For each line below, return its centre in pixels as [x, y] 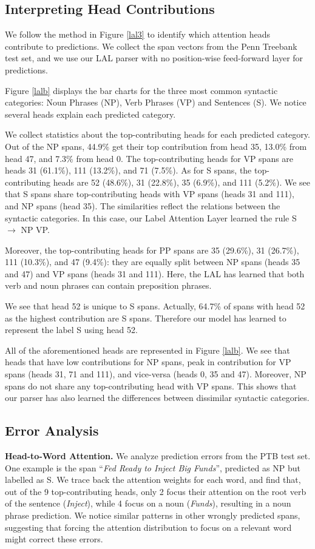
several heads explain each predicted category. [90, 114]
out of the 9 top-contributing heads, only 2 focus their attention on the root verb [156, 491]
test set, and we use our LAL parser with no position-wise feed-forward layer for [154, 58]
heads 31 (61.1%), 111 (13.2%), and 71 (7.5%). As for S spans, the [128, 170]
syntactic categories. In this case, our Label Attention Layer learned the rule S [151, 217]
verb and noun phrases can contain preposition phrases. [108, 285]
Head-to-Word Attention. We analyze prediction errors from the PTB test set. [158, 456]
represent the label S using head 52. [71, 330]
